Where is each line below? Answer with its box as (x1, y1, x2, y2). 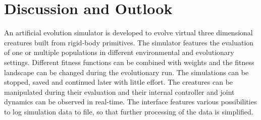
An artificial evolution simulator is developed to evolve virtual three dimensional (4, 27, 253, 38)
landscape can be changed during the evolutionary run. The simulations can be (4, 67, 249, 77)
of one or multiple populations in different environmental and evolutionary (4, 47, 234, 57)
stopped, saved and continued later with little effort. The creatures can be (4, 77, 233, 87)
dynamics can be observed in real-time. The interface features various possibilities (4, 96, 257, 107)
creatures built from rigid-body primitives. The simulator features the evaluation (4, 37, 254, 47)
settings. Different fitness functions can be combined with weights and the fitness (4, 56, 254, 67)
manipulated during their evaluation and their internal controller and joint (4, 86, 235, 97)
